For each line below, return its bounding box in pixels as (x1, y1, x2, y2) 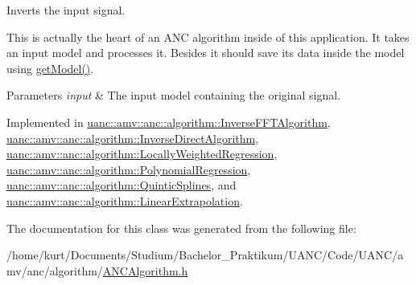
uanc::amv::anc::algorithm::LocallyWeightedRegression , (6, 145, 278, 162)
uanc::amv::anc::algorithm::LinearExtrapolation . (6, 192, 243, 209)
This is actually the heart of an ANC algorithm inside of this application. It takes (6, 28, 410, 45)
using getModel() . (6, 59, 94, 76)
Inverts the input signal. (6, 2, 126, 18)
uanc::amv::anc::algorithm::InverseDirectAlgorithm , (6, 129, 259, 146)
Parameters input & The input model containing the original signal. (6, 87, 341, 104)
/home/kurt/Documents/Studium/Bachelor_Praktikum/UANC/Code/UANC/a (6, 246, 404, 263)
